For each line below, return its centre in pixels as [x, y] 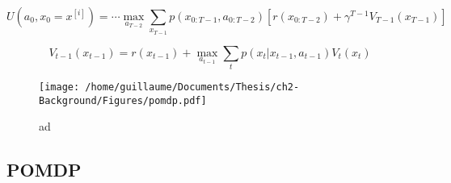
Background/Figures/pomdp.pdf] [123, 100]
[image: [59, 87]
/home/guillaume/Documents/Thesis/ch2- [192, 87]
